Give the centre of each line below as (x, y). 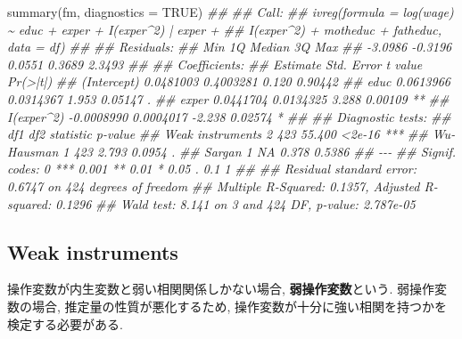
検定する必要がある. (65, 323)
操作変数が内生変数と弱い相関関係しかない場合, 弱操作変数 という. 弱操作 (221, 289)
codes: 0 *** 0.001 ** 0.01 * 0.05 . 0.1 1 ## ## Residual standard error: (212, 169)
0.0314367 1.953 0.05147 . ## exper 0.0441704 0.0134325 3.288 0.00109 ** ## (228, 98)
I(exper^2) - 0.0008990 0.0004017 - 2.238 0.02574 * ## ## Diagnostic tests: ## (229, 116)
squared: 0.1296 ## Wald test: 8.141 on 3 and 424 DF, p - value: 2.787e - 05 (211, 203)
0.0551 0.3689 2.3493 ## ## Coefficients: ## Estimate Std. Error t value (215, 64)
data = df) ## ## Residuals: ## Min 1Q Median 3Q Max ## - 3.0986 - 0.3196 (230, 47)
